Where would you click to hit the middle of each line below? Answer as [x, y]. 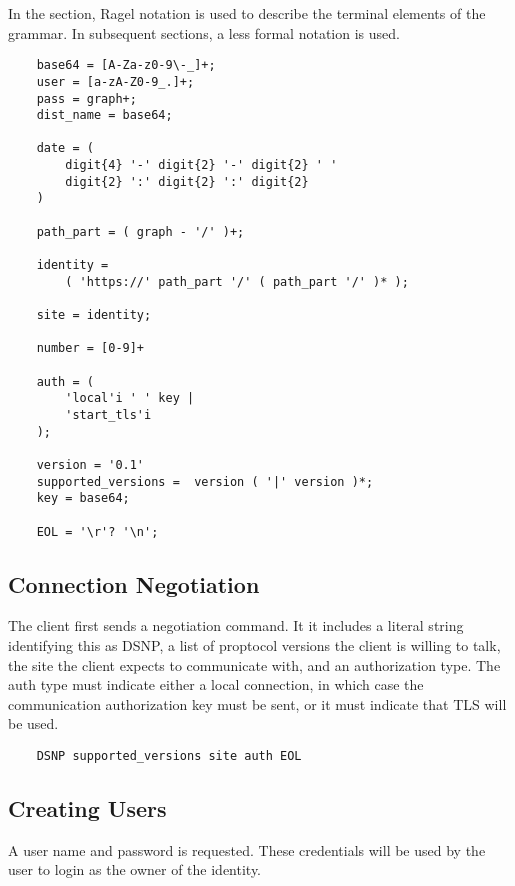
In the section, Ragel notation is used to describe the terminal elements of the [247, 13]
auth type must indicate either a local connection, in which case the [216, 684]
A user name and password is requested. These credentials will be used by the [247, 849]
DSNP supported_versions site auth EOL [169, 755]
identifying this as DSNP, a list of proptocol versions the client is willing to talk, [254, 645]
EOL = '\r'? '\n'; [97, 531]
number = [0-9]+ [90, 348]
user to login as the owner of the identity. [135, 869]
